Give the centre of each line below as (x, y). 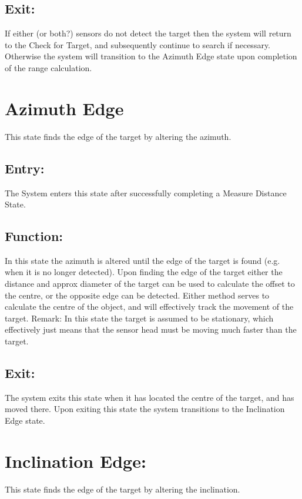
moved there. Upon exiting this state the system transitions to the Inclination (145, 409)
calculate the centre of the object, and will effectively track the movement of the (149, 307)
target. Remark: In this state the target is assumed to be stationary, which (139, 318)
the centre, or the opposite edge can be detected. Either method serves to (137, 295)
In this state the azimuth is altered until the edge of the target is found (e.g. (142, 260)
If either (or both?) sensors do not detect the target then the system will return (148, 33)
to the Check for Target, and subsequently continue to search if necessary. (138, 44)
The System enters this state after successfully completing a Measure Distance (146, 192)
